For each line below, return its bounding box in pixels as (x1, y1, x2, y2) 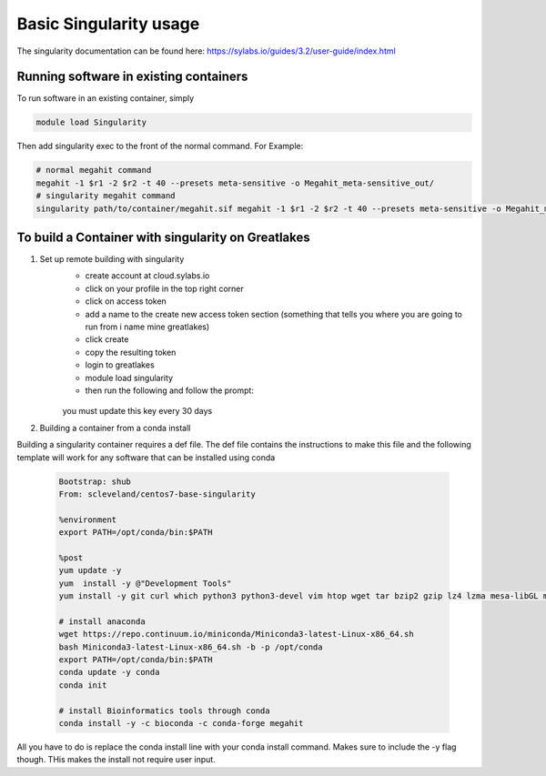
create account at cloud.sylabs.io (85, 270, 210, 281)
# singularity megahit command (35, 191, 177, 201)
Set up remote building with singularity (39, 254, 185, 265)
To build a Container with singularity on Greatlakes (16, 229, 310, 245)
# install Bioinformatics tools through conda (58, 705, 270, 716)
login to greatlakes (85, 359, 155, 370)
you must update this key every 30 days (62, 406, 213, 417)
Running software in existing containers (16, 69, 248, 85)
